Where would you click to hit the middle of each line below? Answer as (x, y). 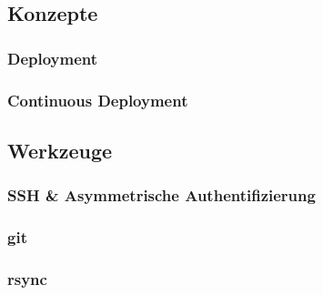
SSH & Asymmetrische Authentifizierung (161, 195)
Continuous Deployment (98, 100)
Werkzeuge (60, 150)
